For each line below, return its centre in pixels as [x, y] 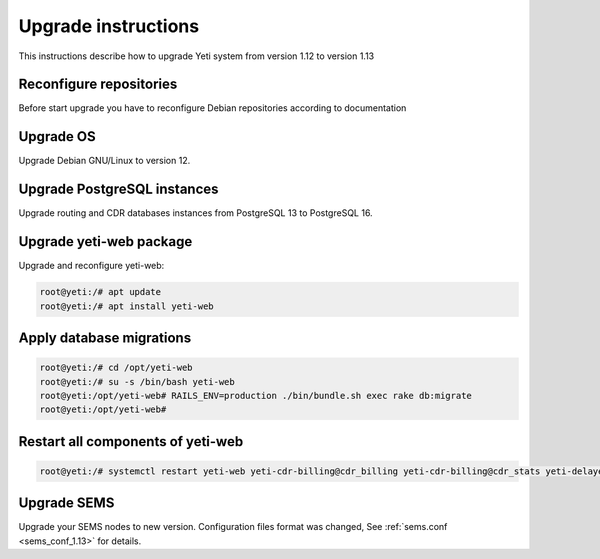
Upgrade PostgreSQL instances [118, 189]
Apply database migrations [105, 337]
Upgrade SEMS [66, 503]
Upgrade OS [57, 136]
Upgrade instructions [109, 26]
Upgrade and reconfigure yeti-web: [91, 266]
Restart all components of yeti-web [131, 441]
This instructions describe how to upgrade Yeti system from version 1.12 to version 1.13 [196, 56]
